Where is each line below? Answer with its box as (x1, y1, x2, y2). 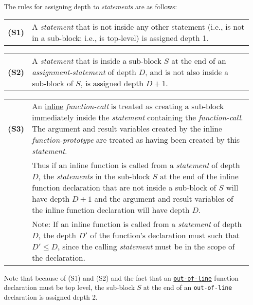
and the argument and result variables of (94, 192, 234, 204)
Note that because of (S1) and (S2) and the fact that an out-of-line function (4, 272, 239, 283)
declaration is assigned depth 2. (4, 291, 98, 302)
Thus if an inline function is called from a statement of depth (32, 159, 240, 171)
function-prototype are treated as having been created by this (32, 133, 240, 145)
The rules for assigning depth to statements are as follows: (4, 1, 177, 11)
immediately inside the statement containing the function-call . (32, 111, 243, 123)
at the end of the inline (160, 170, 239, 182)
